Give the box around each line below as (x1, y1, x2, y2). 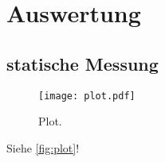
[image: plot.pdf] (38, 90, 136, 102)
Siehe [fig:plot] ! (6, 139, 80, 156)
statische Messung (6, 51, 159, 75)
